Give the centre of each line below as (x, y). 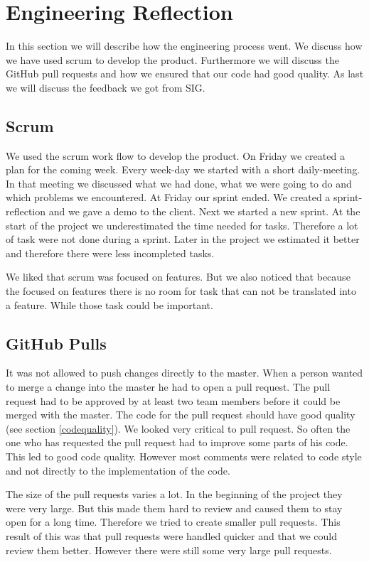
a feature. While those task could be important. (109, 304)
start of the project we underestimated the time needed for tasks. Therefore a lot (182, 225)
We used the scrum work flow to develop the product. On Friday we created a (175, 155)
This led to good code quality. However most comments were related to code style (184, 456)
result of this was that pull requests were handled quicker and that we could (172, 535)
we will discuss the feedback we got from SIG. (106, 87)
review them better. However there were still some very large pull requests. (169, 550)
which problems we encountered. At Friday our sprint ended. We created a (168, 197)
